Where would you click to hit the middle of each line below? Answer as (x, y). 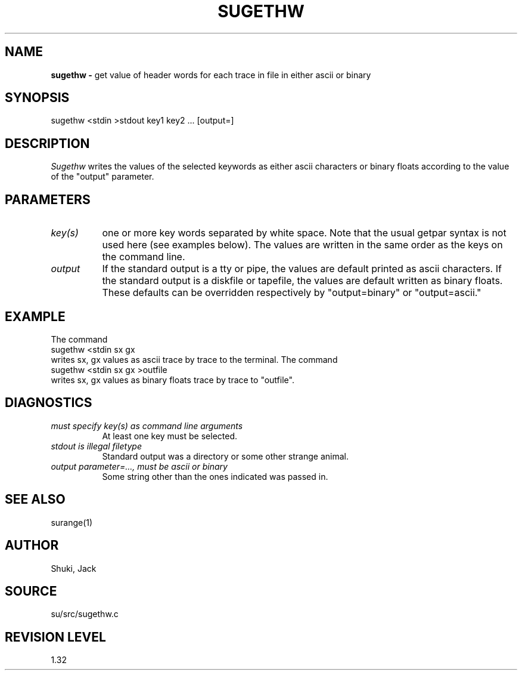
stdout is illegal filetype (96, 446)
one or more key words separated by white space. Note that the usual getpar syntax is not (304, 233)
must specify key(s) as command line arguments (147, 426)
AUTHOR (32, 545)
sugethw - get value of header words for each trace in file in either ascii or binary (211, 75)
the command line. (144, 257)
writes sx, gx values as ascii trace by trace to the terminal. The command (194, 359)
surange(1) (72, 522)
